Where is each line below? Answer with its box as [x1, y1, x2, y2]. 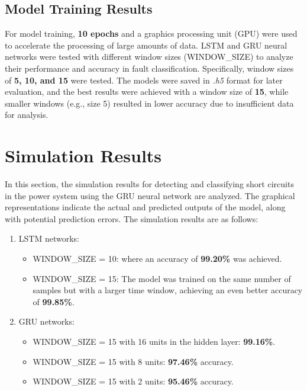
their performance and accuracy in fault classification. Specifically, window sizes [5, 62, 294, 74]
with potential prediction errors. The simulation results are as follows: [5, 212, 258, 225]
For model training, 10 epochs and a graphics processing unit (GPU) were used [5, 27, 298, 40]
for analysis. [5, 108, 49, 121]
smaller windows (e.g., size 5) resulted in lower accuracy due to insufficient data [5, 97, 294, 109]
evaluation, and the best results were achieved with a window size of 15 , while [5, 85, 289, 98]
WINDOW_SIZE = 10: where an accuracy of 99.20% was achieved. [33, 252, 282, 265]
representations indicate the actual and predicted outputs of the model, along [5, 201, 286, 213]
